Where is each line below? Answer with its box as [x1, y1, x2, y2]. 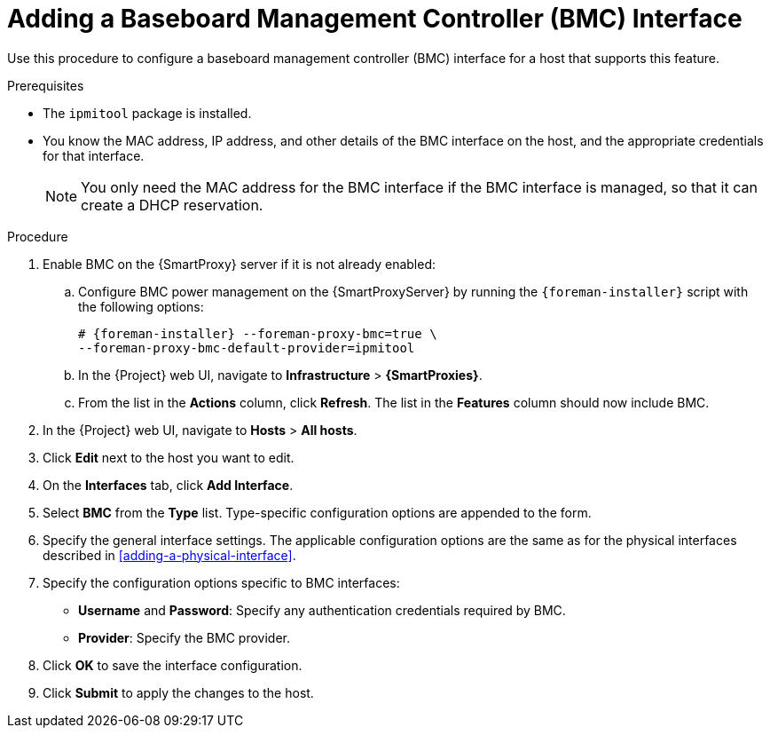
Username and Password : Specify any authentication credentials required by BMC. [78, 602, 566, 618]
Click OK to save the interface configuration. [43, 657, 302, 673]
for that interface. [43, 147, 145, 163]
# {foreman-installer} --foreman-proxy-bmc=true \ [78, 326, 437, 341]
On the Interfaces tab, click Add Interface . [43, 477, 294, 493]
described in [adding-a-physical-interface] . [43, 547, 296, 563]
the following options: [78, 298, 204, 314]
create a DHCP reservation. [81, 195, 263, 214]
